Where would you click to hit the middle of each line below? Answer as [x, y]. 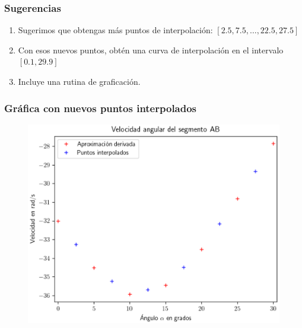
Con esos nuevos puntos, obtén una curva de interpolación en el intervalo [151, 50]
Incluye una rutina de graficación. [79, 81]
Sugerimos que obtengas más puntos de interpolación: [115, 30]
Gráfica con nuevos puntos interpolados [101, 108]
